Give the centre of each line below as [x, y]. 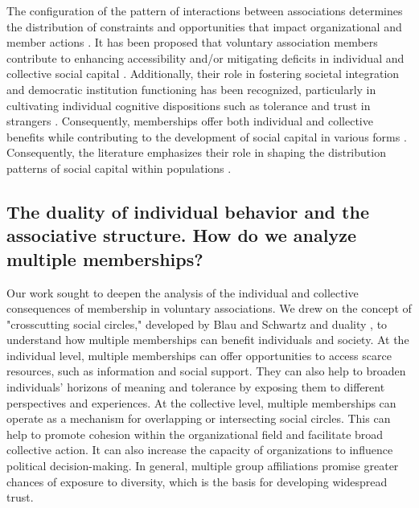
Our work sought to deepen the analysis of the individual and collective [183, 292]
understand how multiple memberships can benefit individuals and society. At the [208, 340]
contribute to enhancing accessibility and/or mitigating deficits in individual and [205, 57]
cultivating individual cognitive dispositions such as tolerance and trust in [189, 105]
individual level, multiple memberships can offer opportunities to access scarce [199, 355]
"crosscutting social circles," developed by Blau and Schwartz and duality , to [197, 324]
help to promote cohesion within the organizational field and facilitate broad [195, 434]
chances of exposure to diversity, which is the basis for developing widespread [197, 481]
